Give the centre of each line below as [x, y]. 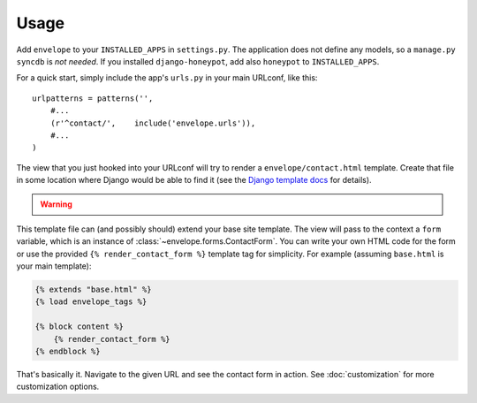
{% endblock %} [68, 351]
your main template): [54, 266]
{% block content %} [79, 327]
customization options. [58, 387]
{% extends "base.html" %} [93, 289]
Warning [56, 204]
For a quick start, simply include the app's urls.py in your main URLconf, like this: [167, 78]
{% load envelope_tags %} [91, 302]
